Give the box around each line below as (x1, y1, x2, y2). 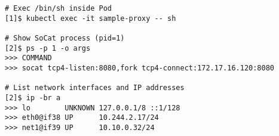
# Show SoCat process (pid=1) (5, 33, 125, 42)
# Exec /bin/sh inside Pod (5, 4, 112, 13)
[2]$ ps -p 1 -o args (5, 44, 91, 52)
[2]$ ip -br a (5, 93, 61, 102)
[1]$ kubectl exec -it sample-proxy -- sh (5, 14, 176, 23)
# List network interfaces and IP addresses (5, 84, 185, 92)
